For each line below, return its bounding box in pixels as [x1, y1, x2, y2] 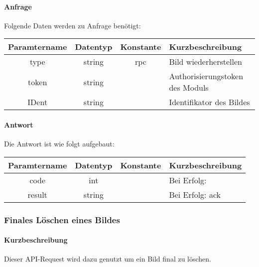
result [27, 188, 47, 200]
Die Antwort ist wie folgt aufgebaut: [4, 138, 115, 149]
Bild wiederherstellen [169, 56, 242, 68]
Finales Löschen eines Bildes [4, 213, 120, 226]
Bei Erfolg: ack [169, 188, 221, 200]
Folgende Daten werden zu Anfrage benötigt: [4, 20, 141, 30]
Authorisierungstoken [169, 70, 244, 82]
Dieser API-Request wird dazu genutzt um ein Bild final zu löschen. [4, 254, 212, 264]
